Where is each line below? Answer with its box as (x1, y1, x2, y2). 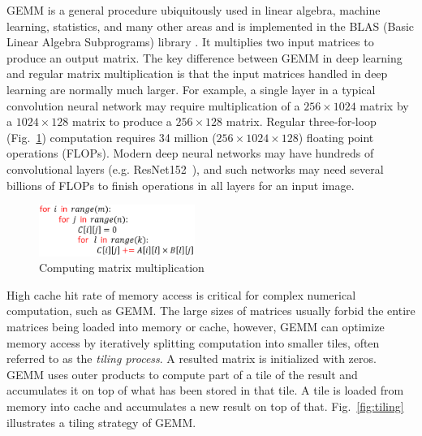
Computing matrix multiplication (39, 259, 205, 276)
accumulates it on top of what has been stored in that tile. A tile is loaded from (6, 382, 404, 399)
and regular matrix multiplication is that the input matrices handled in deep (6, 65, 388, 82)
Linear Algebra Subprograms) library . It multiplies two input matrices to (6, 33, 374, 50)
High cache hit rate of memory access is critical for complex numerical (6, 286, 356, 303)
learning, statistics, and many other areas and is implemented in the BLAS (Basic (6, 17, 415, 34)
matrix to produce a (71, 113, 172, 130)
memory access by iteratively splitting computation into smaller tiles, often (6, 334, 380, 351)
